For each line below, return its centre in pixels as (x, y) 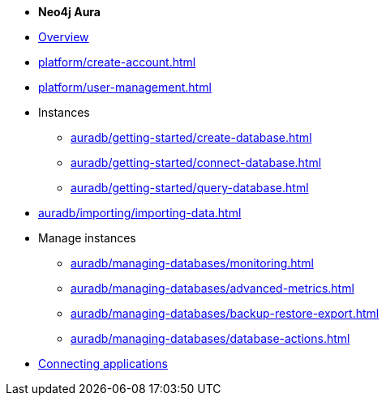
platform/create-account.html (117, 62)
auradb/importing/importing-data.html (140, 213)
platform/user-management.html (125, 87)
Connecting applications (103, 364)
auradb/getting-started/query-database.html (190, 188)
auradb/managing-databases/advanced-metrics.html (212, 288)
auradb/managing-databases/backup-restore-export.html (225, 313)
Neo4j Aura (69, 12)
